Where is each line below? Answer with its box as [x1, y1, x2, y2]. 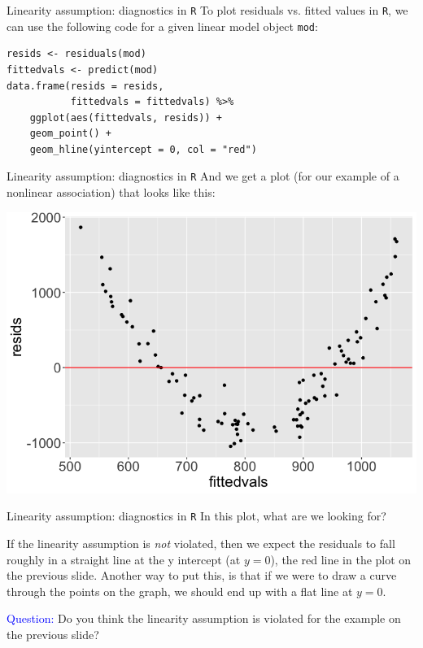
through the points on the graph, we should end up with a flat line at [7, 582, 353, 599]
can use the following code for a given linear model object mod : [7, 17, 318, 34]
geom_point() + [29, 128, 111, 140]
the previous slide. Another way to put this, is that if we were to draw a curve [7, 567, 397, 584]
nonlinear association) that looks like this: [7, 184, 216, 201]
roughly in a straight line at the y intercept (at [7, 550, 241, 568]
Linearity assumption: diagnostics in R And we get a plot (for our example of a [7, 167, 399, 185]
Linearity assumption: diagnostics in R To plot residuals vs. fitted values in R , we [7, 2, 408, 18]
